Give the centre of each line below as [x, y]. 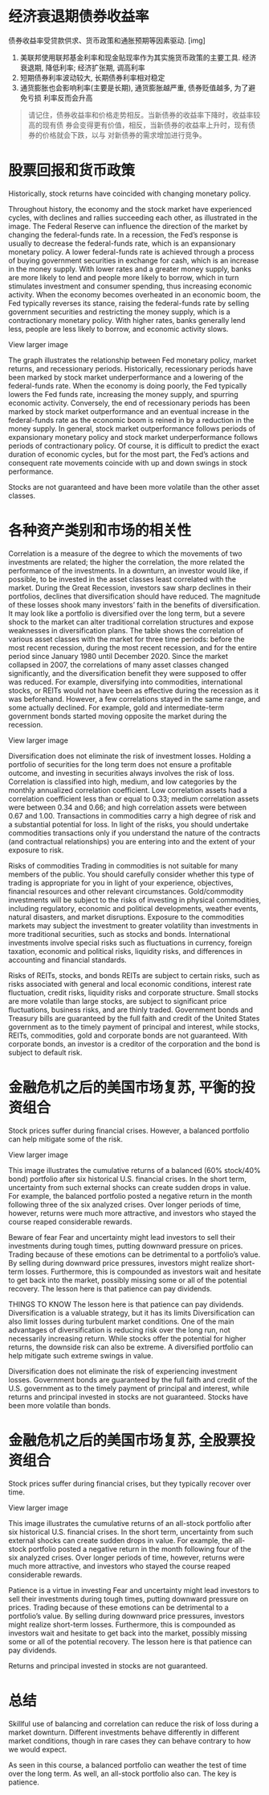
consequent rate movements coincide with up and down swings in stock [128, 462]
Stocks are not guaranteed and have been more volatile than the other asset [134, 487]
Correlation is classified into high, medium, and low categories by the [122, 781]
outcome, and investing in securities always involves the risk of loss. [122, 773]
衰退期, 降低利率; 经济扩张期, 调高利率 [82, 67]
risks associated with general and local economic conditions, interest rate [130, 984]
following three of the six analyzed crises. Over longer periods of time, [125, 1204]
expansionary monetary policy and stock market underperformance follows [133, 437]
